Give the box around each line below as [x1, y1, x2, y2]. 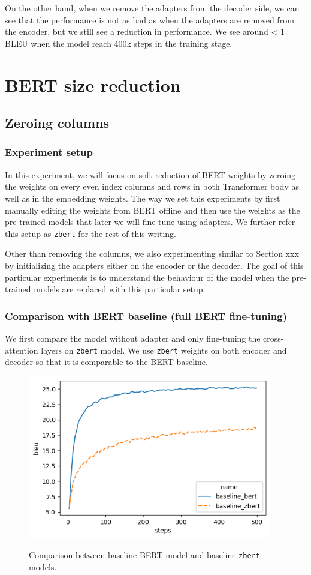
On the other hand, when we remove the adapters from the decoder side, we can [5, 2, 300, 14]
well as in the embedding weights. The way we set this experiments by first [5, 191, 280, 204]
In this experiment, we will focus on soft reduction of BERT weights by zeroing [5, 168, 296, 181]
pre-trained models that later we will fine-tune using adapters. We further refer [5, 215, 295, 228]
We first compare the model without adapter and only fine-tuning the [5, 331, 261, 344]
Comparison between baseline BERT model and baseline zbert [29, 549, 260, 561]
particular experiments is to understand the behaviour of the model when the [5, 271, 289, 283]
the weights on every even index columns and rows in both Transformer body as [5, 180, 299, 193]
